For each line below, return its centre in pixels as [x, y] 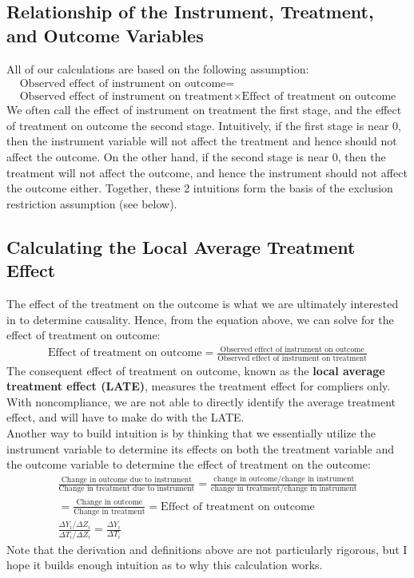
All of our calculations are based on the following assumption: [158, 68]
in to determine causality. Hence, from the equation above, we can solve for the [200, 319]
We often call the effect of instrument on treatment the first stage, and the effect [204, 110]
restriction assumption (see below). [92, 203]
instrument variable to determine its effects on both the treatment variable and [200, 448]
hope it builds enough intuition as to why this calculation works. [165, 565]
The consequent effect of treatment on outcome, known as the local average [196, 370]
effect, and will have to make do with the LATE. [125, 417]
